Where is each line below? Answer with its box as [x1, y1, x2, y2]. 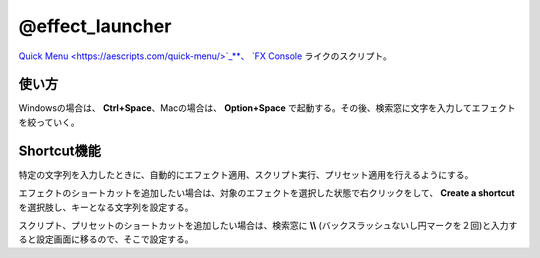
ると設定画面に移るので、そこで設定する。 [18, 233, 194, 245]
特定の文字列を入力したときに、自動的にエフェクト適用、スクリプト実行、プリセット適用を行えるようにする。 [18, 168, 474, 180]
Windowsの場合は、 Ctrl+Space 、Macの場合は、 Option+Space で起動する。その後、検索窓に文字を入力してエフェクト [18, 102, 516, 114]
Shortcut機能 [18, 142, 102, 159]
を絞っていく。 [18, 116, 80, 128]
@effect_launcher [18, 15, 172, 37]
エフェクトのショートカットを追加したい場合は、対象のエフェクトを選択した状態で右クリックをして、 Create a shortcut [18, 187, 515, 199]
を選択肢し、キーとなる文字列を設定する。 [18, 201, 194, 213]
